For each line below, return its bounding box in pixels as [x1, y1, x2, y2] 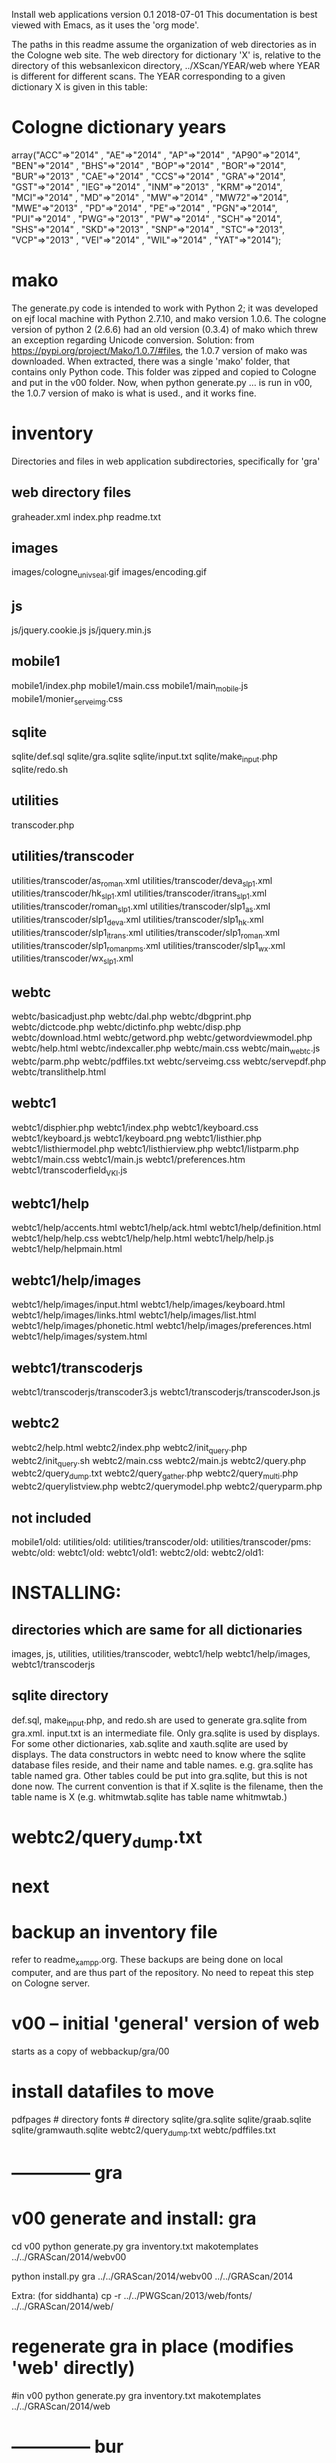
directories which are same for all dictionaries [11, 1621, 303, 1638]
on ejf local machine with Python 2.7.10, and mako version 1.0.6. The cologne [11, 312, 327, 324]
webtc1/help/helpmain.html [11, 1243, 123, 1255]
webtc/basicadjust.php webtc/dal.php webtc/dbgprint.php [11, 1010, 252, 1023]
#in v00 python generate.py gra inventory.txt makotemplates [11, 2389, 262, 2401]
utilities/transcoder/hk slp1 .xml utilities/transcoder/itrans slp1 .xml [11, 887, 268, 902]
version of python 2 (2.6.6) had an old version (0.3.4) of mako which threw [11, 323, 319, 335]
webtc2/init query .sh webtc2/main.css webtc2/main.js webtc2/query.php [11, 1454, 307, 1469]
